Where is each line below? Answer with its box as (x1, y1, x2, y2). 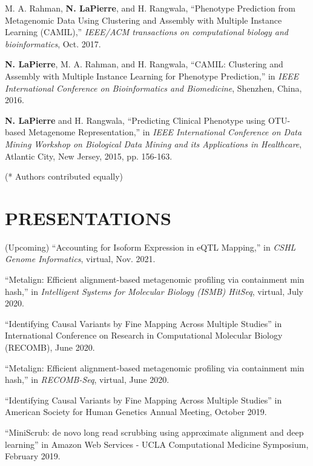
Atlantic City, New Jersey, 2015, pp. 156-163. (5, 149, 173, 162)
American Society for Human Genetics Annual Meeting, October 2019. (5, 405, 267, 418)
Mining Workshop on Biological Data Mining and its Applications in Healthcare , (5, 137, 302, 150)
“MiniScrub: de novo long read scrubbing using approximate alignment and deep (5, 425, 304, 438)
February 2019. (5, 450, 61, 462)
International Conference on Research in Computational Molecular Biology (5, 329, 283, 342)
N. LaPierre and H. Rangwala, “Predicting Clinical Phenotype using (5, 113, 266, 126)
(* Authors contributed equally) (5, 170, 124, 183)
